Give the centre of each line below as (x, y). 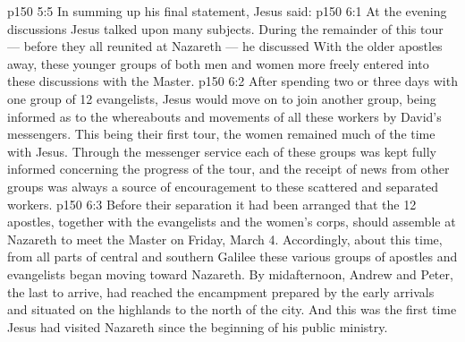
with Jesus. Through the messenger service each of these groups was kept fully (222, 151)
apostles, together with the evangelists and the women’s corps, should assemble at (232, 222)
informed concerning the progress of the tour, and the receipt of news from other (228, 169)
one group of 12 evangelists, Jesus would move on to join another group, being (222, 98)
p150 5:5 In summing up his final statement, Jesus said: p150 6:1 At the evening (227, 11)
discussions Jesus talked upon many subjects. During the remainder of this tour (225, 28)
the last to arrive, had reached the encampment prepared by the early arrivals (221, 291)
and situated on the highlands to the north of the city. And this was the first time (232, 309)
